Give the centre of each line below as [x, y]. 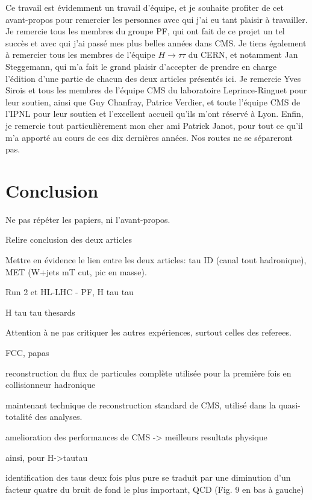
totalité [19, 417]
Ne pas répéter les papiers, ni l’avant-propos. [88, 219]
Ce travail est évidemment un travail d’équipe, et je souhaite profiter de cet [145, 7]
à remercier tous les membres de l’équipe [80, 55]
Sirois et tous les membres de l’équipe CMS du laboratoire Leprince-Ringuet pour [156, 90]
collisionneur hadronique [51, 385]
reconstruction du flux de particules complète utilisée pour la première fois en [148, 373]
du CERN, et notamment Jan [243, 55]
